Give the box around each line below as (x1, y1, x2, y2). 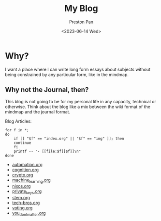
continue (14, 140, 31, 145)
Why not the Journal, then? (5, 86, 89, 94)
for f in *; (5, 127, 29, 132)
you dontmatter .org (12, 210, 46, 217)
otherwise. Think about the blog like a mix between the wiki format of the (5, 104, 151, 110)
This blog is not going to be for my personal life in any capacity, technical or (5, 98, 156, 104)
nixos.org (12, 183, 31, 189)
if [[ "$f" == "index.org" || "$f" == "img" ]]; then (14, 136, 124, 141)
